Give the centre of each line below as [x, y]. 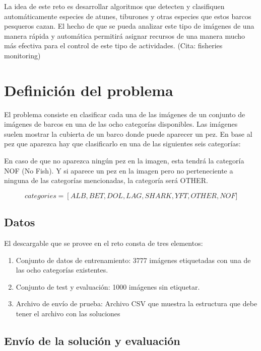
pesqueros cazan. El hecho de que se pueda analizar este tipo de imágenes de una [129, 26]
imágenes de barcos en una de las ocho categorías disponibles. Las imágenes [121, 124]
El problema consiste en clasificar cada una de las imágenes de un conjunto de [125, 114]
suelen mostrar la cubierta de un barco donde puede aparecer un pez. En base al [128, 134]
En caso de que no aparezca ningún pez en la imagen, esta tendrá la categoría [124, 161]
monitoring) [22, 55]
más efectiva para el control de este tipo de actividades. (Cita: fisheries [113, 46]
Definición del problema [89, 90]
